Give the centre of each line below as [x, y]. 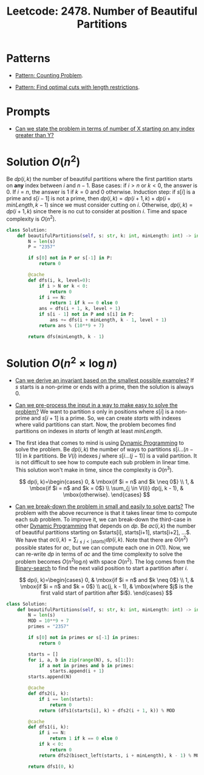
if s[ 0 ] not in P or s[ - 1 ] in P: [70, 258]
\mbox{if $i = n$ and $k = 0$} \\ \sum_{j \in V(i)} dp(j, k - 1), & [107, 488]
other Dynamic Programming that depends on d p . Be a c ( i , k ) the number [105, 526]
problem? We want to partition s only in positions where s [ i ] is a [94, 411]
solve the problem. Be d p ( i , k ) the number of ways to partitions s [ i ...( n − [104, 449]
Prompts [28, 112]
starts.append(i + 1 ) [77, 671]
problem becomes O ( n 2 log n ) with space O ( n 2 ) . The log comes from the [105, 561]
